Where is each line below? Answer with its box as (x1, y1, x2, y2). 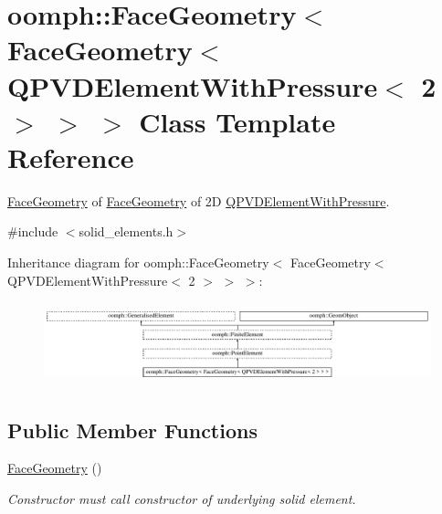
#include (7, 222, 58, 241)
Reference (7, 138, 134, 175)
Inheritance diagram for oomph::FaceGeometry (7, 253, 269, 272)
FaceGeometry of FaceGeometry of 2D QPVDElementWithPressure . (7, 191, 390, 210)
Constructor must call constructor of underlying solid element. (7, 489, 356, 509)
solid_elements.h (79, 222, 174, 241)
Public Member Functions (7, 415, 258, 444)
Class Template (139, 102, 336, 140)
